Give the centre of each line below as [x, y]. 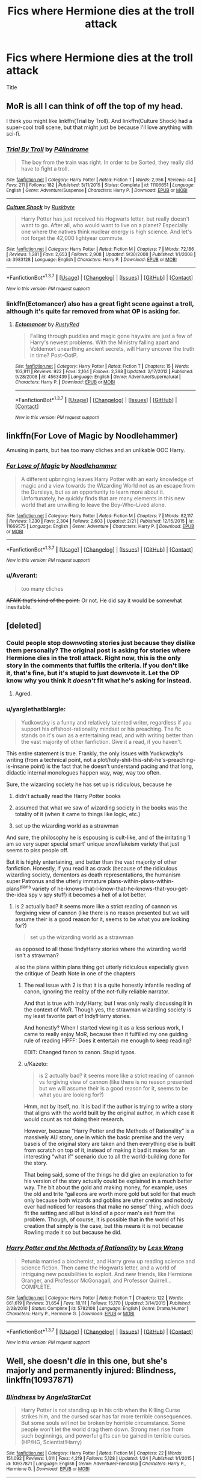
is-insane [18, 766]
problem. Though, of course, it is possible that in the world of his [104, 1219]
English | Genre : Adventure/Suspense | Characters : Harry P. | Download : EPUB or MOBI [97, 190]
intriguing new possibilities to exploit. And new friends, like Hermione [106, 1274]
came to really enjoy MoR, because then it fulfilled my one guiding [106, 1034]
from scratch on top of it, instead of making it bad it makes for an [104, 1150]
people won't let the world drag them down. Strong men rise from [102, 1429]
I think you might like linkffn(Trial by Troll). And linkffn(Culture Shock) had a [99, 121]
